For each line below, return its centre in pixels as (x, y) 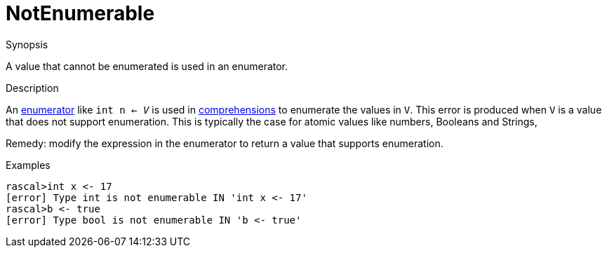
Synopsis (27, 44)
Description (32, 88)
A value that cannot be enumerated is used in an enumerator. (147, 66)
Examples (28, 165)
